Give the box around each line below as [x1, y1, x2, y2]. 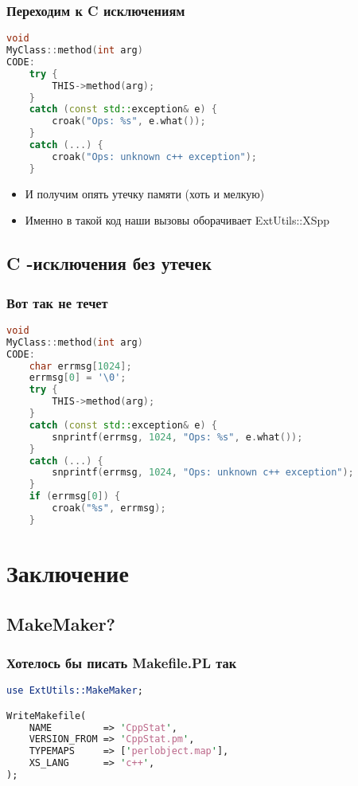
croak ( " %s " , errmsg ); [52, 502, 166, 514]
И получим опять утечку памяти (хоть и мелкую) [25, 185, 265, 201]
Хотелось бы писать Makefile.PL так [6, 652, 237, 672]
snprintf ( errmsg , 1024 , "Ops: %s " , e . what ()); [52, 431, 303, 443]
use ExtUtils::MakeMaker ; [6, 685, 143, 697]
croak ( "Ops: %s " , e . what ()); [52, 115, 206, 127]
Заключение [6, 556, 129, 589]
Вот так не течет [6, 292, 108, 312]
